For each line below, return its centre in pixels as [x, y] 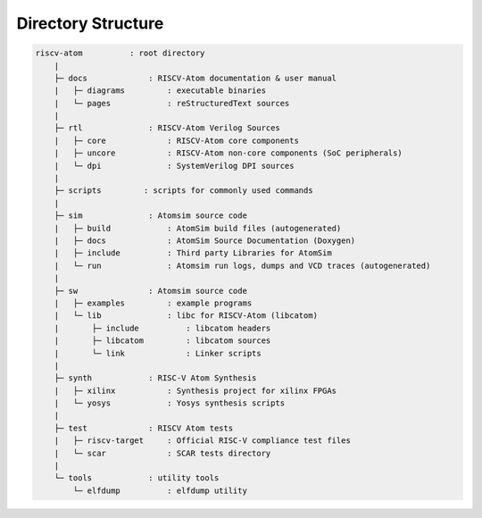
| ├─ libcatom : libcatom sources [162, 341]
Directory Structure [90, 23]
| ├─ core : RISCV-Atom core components [176, 140]
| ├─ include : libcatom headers [162, 328]
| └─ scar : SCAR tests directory [162, 453]
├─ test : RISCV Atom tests [144, 428]
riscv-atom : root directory [120, 53]
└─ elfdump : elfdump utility [160, 490]
